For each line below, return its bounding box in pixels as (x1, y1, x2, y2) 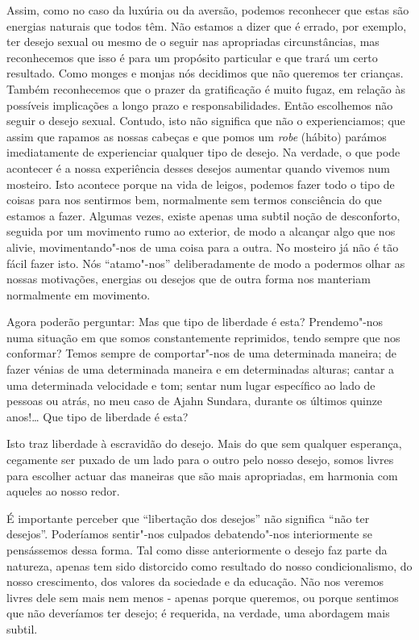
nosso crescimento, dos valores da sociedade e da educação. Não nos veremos (6, 573, 384, 590)
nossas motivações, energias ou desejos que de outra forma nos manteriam (6, 270, 371, 287)
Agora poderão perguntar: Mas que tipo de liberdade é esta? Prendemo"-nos (6, 313, 384, 330)
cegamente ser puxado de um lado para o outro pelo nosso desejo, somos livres (6, 451, 394, 468)
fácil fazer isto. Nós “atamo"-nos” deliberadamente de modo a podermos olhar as (6, 254, 405, 271)
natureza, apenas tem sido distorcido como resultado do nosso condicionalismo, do (6, 557, 413, 574)
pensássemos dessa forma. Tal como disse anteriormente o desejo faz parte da (6, 542, 388, 558)
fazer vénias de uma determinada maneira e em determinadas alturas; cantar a (6, 361, 395, 378)
